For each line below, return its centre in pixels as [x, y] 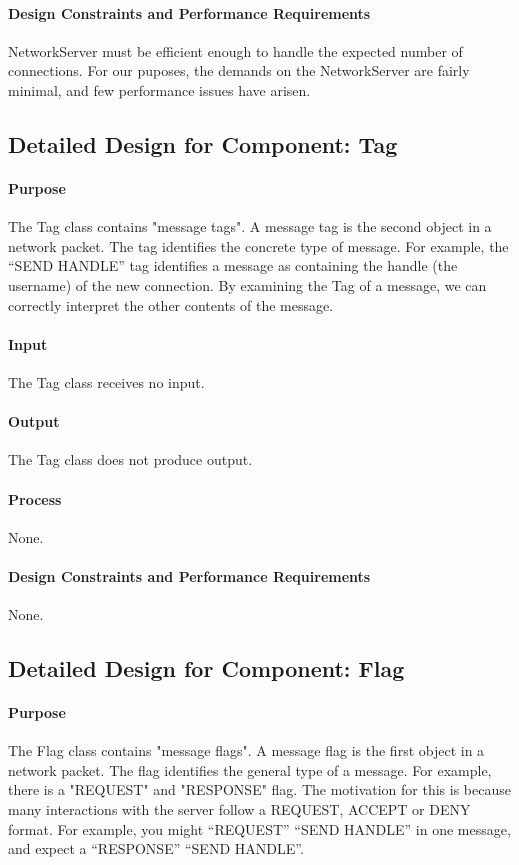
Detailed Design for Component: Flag [206, 668]
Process [35, 498]
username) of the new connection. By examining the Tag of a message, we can [247, 284]
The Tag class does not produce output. [130, 459]
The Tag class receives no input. [106, 381]
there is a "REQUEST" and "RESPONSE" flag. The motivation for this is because [259, 789]
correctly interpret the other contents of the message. [171, 304]
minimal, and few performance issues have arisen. [159, 89]
